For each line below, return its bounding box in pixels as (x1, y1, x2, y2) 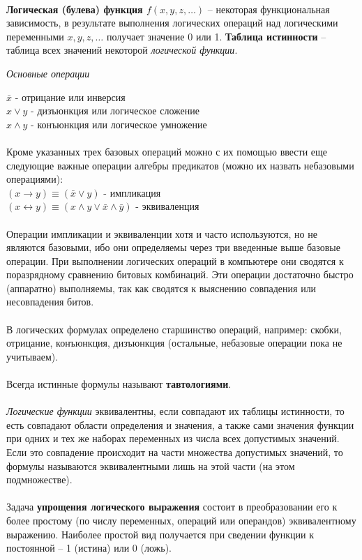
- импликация (103, 185, 161, 199)
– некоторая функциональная (207, 1, 330, 16)
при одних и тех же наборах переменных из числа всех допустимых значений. (6, 431, 340, 446)
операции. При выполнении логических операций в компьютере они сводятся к (6, 253, 344, 268)
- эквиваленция (135, 199, 199, 213)
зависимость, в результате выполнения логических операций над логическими (6, 15, 338, 30)
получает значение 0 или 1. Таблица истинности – (106, 29, 326, 43)
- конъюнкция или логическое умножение (31, 116, 207, 131)
